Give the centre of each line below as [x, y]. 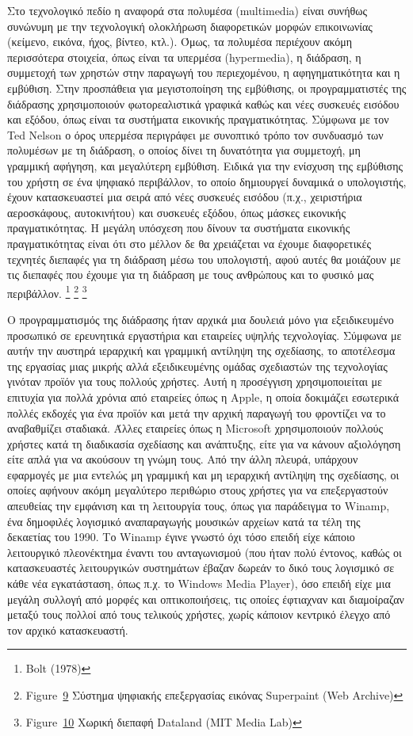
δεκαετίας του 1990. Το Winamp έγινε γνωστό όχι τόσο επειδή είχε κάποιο [181, 537]
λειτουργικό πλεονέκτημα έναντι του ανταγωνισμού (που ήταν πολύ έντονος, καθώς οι [205, 552]
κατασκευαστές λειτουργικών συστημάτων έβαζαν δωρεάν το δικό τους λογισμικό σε [201, 568]
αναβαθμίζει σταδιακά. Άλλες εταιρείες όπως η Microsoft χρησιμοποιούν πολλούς [195, 428]
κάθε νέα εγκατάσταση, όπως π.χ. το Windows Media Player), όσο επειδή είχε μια [199, 583]
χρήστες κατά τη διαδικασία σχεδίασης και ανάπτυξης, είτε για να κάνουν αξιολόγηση [204, 443]
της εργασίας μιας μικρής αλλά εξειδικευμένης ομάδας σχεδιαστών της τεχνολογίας [197, 366]
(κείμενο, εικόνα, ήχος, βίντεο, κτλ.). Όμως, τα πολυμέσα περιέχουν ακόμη [180, 42]
